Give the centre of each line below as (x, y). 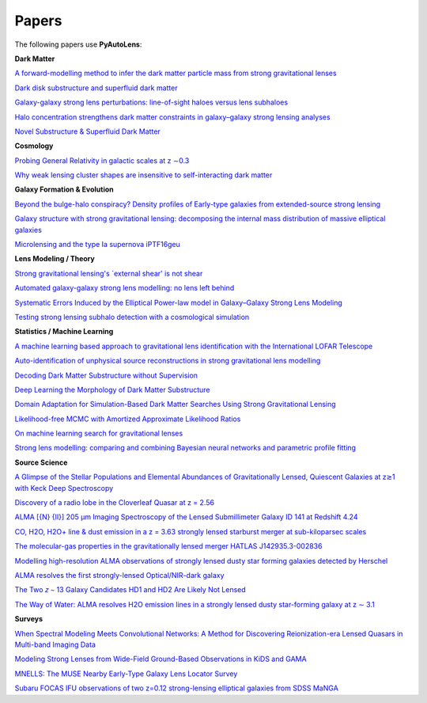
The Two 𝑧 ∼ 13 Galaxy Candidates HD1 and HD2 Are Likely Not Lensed (130, 590)
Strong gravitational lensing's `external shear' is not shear (109, 273)
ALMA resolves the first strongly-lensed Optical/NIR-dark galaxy (119, 575)
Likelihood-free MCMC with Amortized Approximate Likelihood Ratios (128, 419)
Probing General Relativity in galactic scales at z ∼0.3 (102, 160)
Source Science (41, 462)
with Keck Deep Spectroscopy (64, 488)
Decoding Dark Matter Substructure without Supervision (106, 375)
